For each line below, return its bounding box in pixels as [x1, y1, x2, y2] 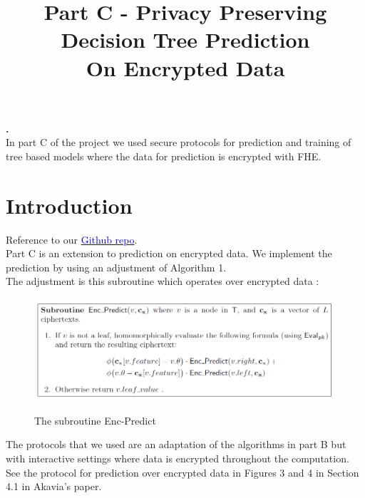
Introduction [6, 190, 133, 219]
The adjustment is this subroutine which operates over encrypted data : [6, 274, 319, 289]
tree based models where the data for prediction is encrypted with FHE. [6, 148, 322, 163]
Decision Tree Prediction [61, 25, 310, 54]
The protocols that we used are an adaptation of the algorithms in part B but [6, 437, 346, 452]
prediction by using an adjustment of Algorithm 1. [6, 259, 227, 274]
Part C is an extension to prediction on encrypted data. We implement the [6, 246, 332, 261]
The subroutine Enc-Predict [34, 413, 156, 427]
